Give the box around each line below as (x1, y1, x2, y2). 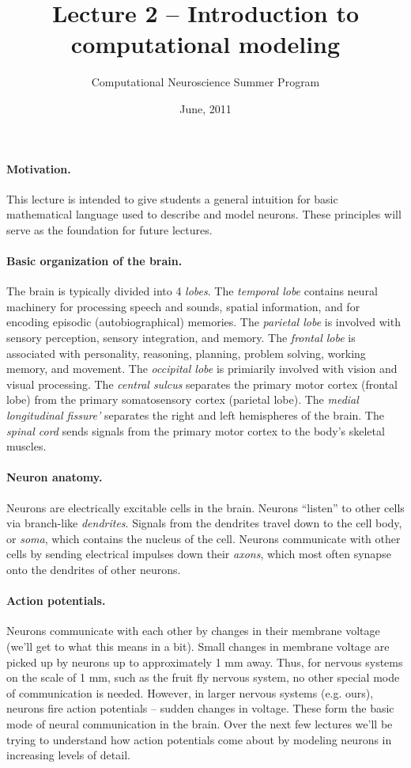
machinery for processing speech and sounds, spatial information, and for (6, 298, 360, 314)
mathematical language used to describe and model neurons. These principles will (6, 206, 402, 222)
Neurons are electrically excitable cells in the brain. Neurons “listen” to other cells (6, 499, 405, 515)
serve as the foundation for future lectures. (6, 221, 213, 238)
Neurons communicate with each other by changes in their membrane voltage (6, 622, 380, 639)
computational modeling (70, 28, 341, 60)
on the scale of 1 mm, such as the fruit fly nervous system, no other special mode (6, 669, 400, 686)
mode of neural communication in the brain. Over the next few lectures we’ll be (6, 715, 393, 732)
